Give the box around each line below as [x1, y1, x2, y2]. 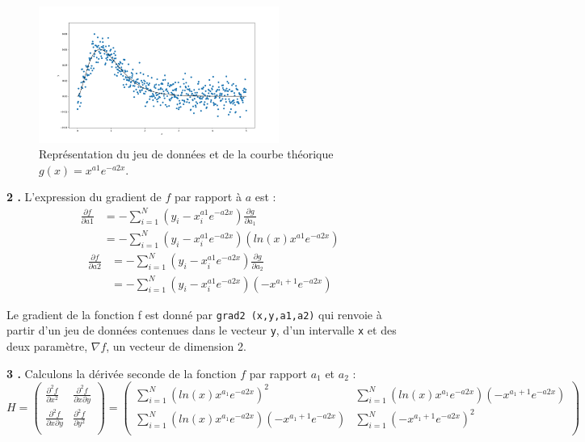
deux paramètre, [6, 337, 88, 354]
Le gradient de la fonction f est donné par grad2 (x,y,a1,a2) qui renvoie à [6, 305, 382, 322]
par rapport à [174, 188, 242, 205]
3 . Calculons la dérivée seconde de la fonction [6, 364, 237, 381]
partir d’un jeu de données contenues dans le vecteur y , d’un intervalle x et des [6, 322, 397, 339]
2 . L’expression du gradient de [6, 188, 162, 205]
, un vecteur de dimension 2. [106, 337, 246, 354]
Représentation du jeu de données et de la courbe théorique [39, 145, 334, 162]
